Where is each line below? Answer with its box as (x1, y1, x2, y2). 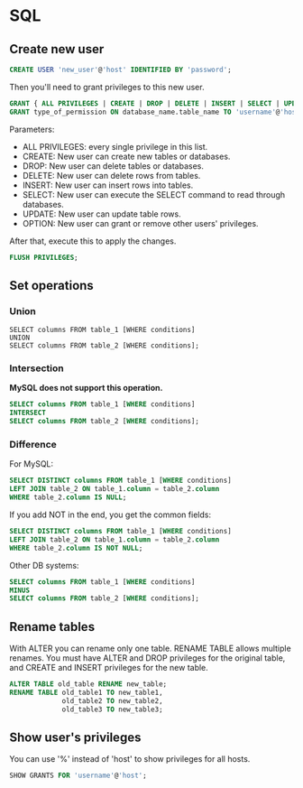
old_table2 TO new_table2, (61, 696, 164, 705)
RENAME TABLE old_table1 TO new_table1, (9, 688, 164, 697)
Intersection (9, 362, 65, 375)
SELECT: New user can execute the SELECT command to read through (22, 189, 286, 199)
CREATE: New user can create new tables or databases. (22, 151, 231, 162)
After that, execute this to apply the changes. (9, 236, 177, 246)
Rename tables (9, 619, 96, 635)
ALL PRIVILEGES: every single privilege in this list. (22, 141, 208, 152)
